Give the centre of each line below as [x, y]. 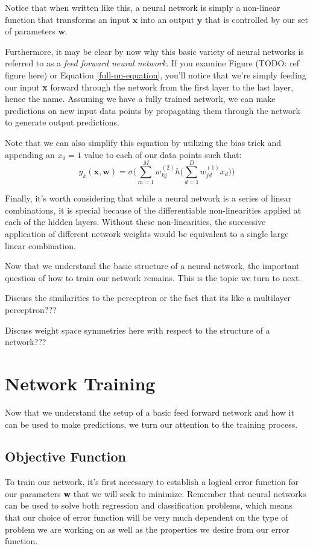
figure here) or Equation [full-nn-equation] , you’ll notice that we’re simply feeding [156, 75]
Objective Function [66, 456]
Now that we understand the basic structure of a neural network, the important [152, 266]
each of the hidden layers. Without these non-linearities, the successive [135, 222]
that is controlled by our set [256, 19]
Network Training [80, 383]
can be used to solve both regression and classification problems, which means [149, 505]
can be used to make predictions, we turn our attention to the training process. [151, 424]
